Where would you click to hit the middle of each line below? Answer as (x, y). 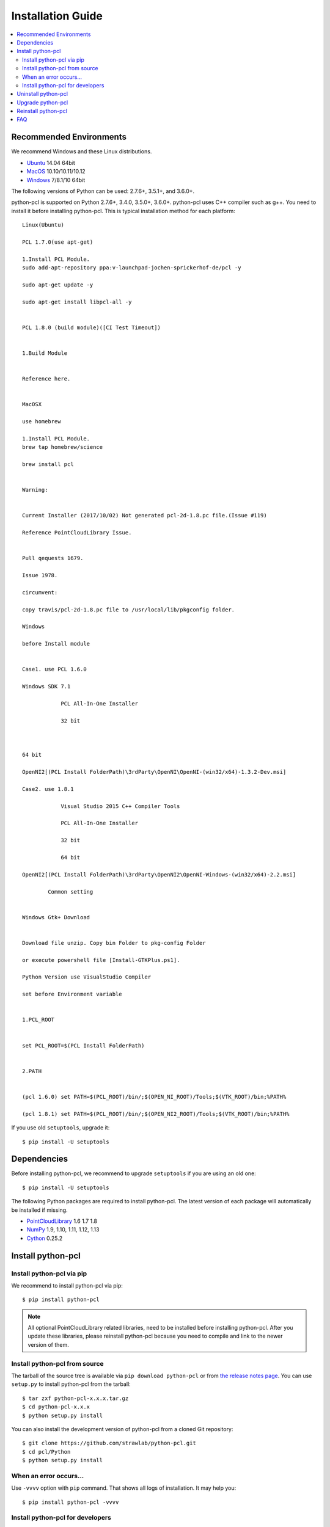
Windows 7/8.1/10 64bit (56, 180)
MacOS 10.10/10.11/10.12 (56, 172)
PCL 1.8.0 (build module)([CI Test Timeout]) (92, 327)
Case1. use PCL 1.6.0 (54, 669)
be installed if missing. (39, 1210)
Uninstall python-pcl (42, 94)
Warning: (35, 490)
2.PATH (32, 1071)
